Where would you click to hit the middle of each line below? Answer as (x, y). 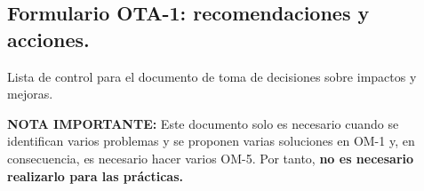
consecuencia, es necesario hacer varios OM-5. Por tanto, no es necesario (211, 158)
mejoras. (30, 94)
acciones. (48, 39)
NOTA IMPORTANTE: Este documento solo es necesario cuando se (203, 123)
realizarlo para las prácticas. (95, 175)
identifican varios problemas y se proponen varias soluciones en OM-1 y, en (211, 141)
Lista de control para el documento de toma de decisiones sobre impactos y (212, 76)
